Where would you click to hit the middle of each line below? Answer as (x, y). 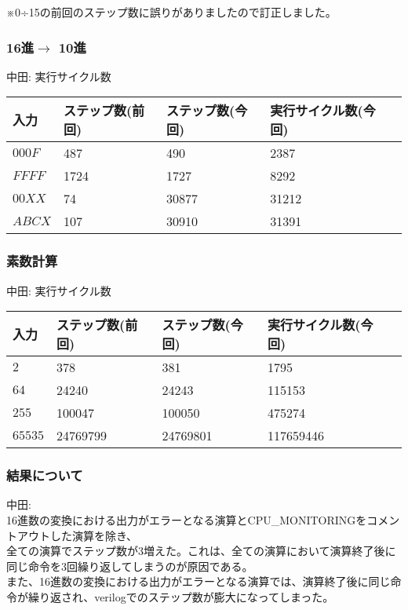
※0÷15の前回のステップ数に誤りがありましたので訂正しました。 (171, 12)
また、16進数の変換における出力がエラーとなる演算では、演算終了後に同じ (199, 581)
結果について (45, 475)
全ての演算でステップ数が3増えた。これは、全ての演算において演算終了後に (201, 551)
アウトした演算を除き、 (77, 535)
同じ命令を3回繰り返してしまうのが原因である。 (130, 566)
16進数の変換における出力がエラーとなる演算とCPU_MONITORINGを (187, 520)
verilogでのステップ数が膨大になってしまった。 (214, 597)
